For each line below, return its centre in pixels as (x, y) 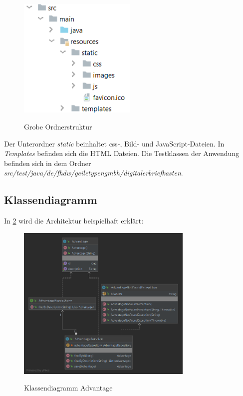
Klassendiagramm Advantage (68, 388)
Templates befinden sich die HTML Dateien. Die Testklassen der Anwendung (122, 153)
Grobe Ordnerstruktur (58, 126)
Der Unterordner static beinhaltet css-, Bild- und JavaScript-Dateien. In (114, 143)
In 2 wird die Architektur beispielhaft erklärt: (74, 221)
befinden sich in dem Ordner (48, 163)
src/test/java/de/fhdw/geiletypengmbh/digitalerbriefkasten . (94, 173)
